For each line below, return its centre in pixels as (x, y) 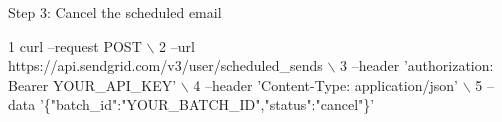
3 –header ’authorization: (417, 65)
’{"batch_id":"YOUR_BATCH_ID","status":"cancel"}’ (207, 104)
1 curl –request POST (75, 45)
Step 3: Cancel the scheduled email (115, 12)
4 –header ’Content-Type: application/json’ (325, 84)
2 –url (177, 45)
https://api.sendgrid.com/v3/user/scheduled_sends (165, 65)
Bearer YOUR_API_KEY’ (92, 84)
